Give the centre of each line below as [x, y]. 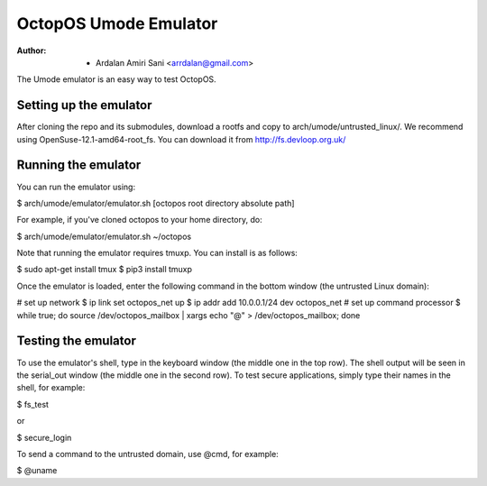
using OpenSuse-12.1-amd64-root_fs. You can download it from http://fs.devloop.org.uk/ [181, 139]
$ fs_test [33, 404]
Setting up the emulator [84, 105]
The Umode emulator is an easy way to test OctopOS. [116, 79]
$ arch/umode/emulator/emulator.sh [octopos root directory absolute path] [156, 203]
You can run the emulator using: [76, 187]
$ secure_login [44, 437]
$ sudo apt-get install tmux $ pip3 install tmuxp [105, 270]
